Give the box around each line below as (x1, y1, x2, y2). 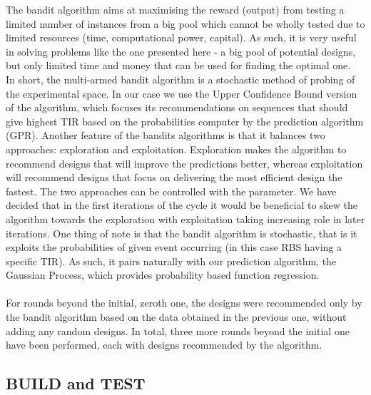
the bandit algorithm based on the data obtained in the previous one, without (6, 309, 347, 324)
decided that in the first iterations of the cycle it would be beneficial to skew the (6, 197, 358, 212)
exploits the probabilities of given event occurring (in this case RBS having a (6, 240, 342, 255)
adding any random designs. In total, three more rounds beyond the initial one (6, 323, 350, 338)
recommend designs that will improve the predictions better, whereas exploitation (6, 155, 363, 170)
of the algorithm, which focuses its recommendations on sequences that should (6, 100, 348, 115)
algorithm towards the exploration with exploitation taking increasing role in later (6, 211, 365, 226)
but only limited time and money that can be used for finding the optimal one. (6, 58, 351, 73)
